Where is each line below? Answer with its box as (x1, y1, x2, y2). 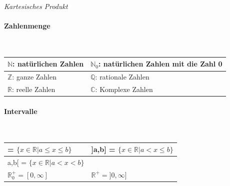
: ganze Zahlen (12, 71, 57, 82)
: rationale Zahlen (95, 71, 149, 82)
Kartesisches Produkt (4, 1, 68, 11)
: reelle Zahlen (11, 84, 55, 94)
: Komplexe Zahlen (95, 84, 153, 94)
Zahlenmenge (4, 20, 50, 31)
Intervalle (4, 105, 37, 116)
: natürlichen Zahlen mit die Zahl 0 (98, 58, 222, 69)
